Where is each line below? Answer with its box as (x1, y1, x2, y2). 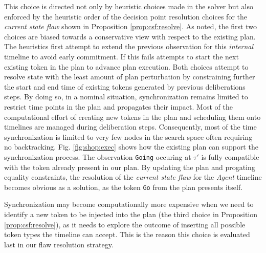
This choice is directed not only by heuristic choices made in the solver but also (4, 1, 254, 11)
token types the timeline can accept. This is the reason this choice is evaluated (4, 229, 250, 240)
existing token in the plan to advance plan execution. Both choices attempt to (4, 61, 249, 72)
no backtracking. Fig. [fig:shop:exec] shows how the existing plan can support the (4, 141, 258, 152)
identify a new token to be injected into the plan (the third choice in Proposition (4, 209, 258, 219)
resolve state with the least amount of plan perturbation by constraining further (4, 71, 255, 82)
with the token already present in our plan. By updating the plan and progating (4, 161, 255, 172)
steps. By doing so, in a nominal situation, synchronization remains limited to (4, 91, 248, 102)
